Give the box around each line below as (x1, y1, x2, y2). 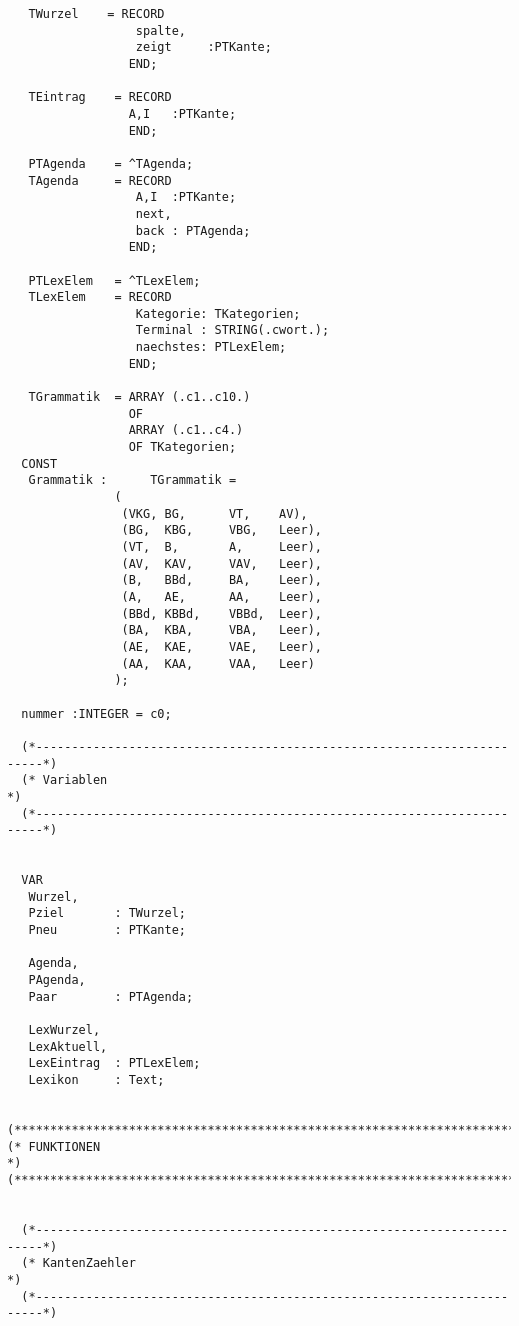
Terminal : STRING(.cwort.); (135, 323, 330, 338)
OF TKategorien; (128, 440, 237, 455)
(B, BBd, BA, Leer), (121, 573, 322, 588)
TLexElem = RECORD (28, 290, 172, 305)
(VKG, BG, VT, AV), (121, 506, 308, 521)
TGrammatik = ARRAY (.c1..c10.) (28, 390, 251, 405)
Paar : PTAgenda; (28, 989, 194, 1004)
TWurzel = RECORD (28, 7, 165, 21)
